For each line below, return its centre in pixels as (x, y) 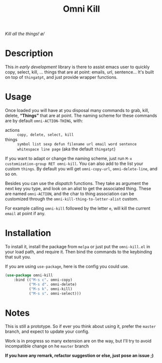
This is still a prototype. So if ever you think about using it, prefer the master (81, 327)
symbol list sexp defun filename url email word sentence (77, 145)
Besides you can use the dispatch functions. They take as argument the (77, 183)
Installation (28, 233)
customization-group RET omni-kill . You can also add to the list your (74, 163)
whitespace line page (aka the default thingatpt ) (66, 149)
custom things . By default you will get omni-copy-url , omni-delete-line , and (81, 169)
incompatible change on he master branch (47, 346)
